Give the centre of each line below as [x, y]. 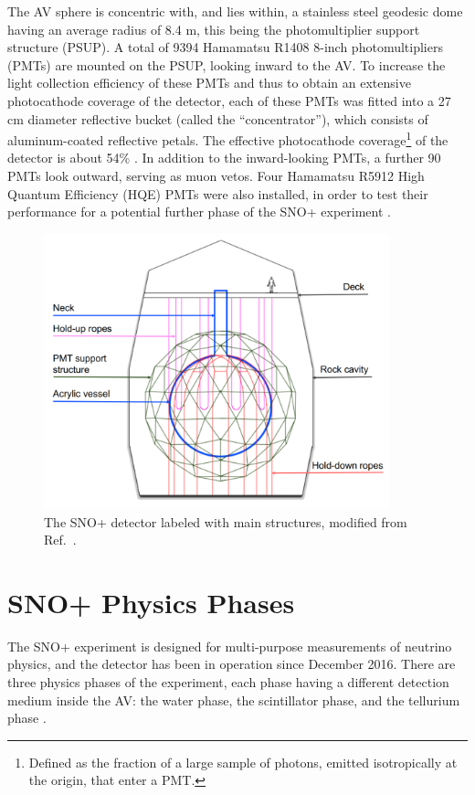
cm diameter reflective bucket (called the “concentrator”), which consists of [218, 118]
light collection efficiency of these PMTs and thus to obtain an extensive [209, 83]
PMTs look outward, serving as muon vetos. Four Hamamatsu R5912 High [216, 175]
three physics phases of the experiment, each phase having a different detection [228, 682]
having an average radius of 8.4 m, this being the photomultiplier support [214, 29]
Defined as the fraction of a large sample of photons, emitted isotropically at [243, 762]
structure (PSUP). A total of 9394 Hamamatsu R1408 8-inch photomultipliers [225, 47]
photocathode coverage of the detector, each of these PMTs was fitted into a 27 [229, 100]
